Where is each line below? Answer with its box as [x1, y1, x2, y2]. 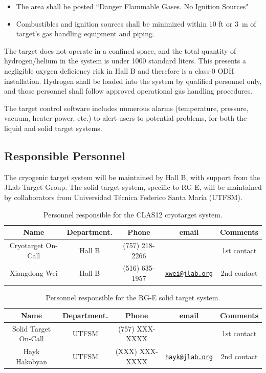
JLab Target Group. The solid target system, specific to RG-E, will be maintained [4, 182, 262, 192]
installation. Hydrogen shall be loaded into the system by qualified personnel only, [4, 75, 262, 86]
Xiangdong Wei [9, 268, 58, 278]
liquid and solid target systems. [4, 122, 102, 133]
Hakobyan [16, 356, 47, 366]
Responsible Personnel [4, 147, 125, 163]
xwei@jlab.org [165, 270, 213, 278]
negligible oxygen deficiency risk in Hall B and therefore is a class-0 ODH [4, 65, 234, 76]
